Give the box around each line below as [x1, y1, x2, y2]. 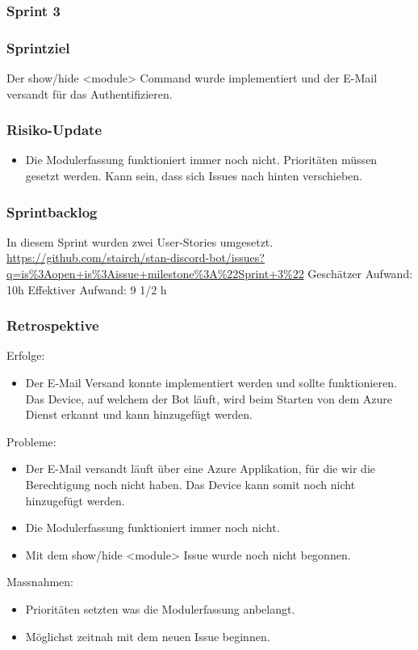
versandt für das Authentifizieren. [6, 85, 173, 102]
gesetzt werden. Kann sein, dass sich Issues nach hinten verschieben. [25, 167, 363, 184]
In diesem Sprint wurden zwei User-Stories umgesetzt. [6, 233, 274, 250]
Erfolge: [6, 347, 45, 364]
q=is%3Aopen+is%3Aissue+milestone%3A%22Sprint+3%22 [6, 265, 304, 282]
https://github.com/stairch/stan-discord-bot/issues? [6, 249, 265, 266]
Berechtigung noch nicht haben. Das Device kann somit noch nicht [25, 476, 356, 493]
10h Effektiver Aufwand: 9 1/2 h [6, 281, 167, 298]
